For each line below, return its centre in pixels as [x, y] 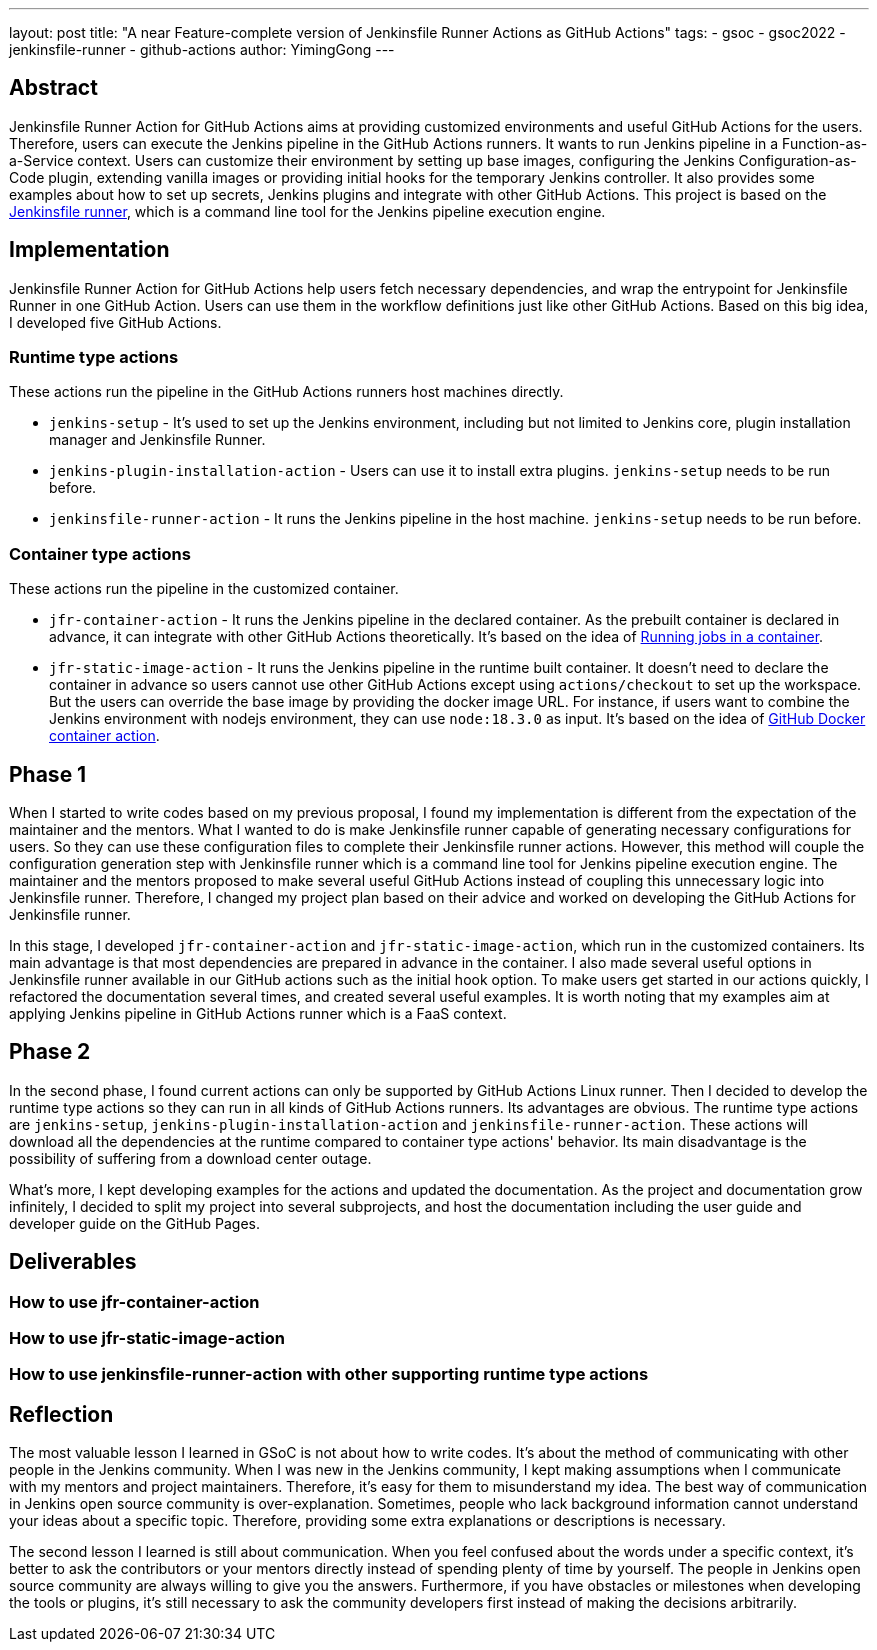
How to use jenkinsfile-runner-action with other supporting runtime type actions [329, 1374]
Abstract [53, 88]
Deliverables [73, 1262]
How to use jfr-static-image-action [147, 1338]
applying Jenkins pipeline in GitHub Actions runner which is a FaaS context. [258, 1014]
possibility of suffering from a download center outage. [190, 1158]
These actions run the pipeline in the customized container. [204, 589]
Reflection [61, 1414]
